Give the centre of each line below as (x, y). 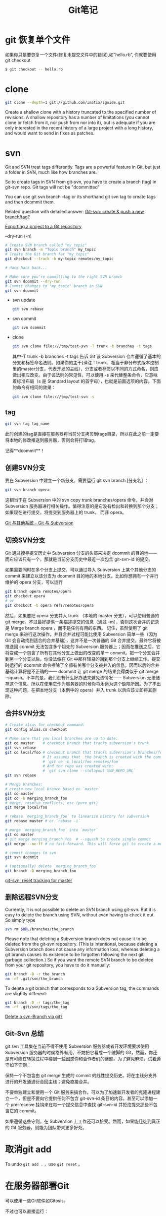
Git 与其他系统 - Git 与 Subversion (39, 523)
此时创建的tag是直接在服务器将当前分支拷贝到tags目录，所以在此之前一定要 (82, 434)
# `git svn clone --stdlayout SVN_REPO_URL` (89, 771)
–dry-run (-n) (19, 236)
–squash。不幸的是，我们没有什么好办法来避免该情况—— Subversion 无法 (80, 677)
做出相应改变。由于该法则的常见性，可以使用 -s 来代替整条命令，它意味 (85, 375)
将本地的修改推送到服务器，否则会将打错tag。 (52, 440)
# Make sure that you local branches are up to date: (62, 739)
